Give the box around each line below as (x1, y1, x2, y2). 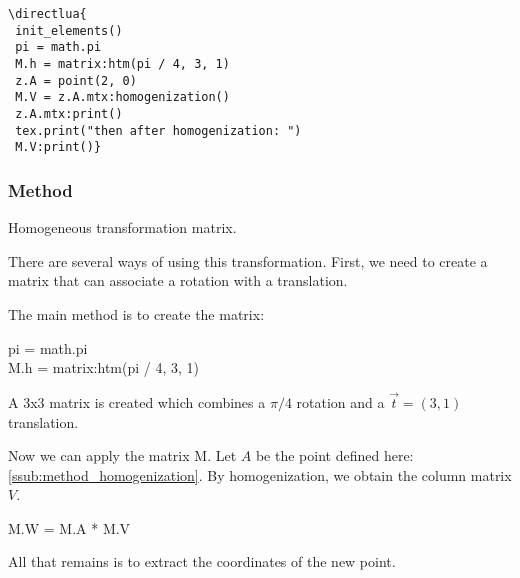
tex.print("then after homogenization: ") (15, 123, 302, 138)
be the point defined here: (255, 445, 414, 466)
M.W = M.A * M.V (8, 517, 131, 538)
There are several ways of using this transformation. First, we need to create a (8, 250, 488, 271)
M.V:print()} (15, 140, 102, 155)
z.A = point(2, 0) (15, 73, 137, 88)
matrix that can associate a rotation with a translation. (8, 270, 348, 291)
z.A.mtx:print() (15, 106, 123, 121)
